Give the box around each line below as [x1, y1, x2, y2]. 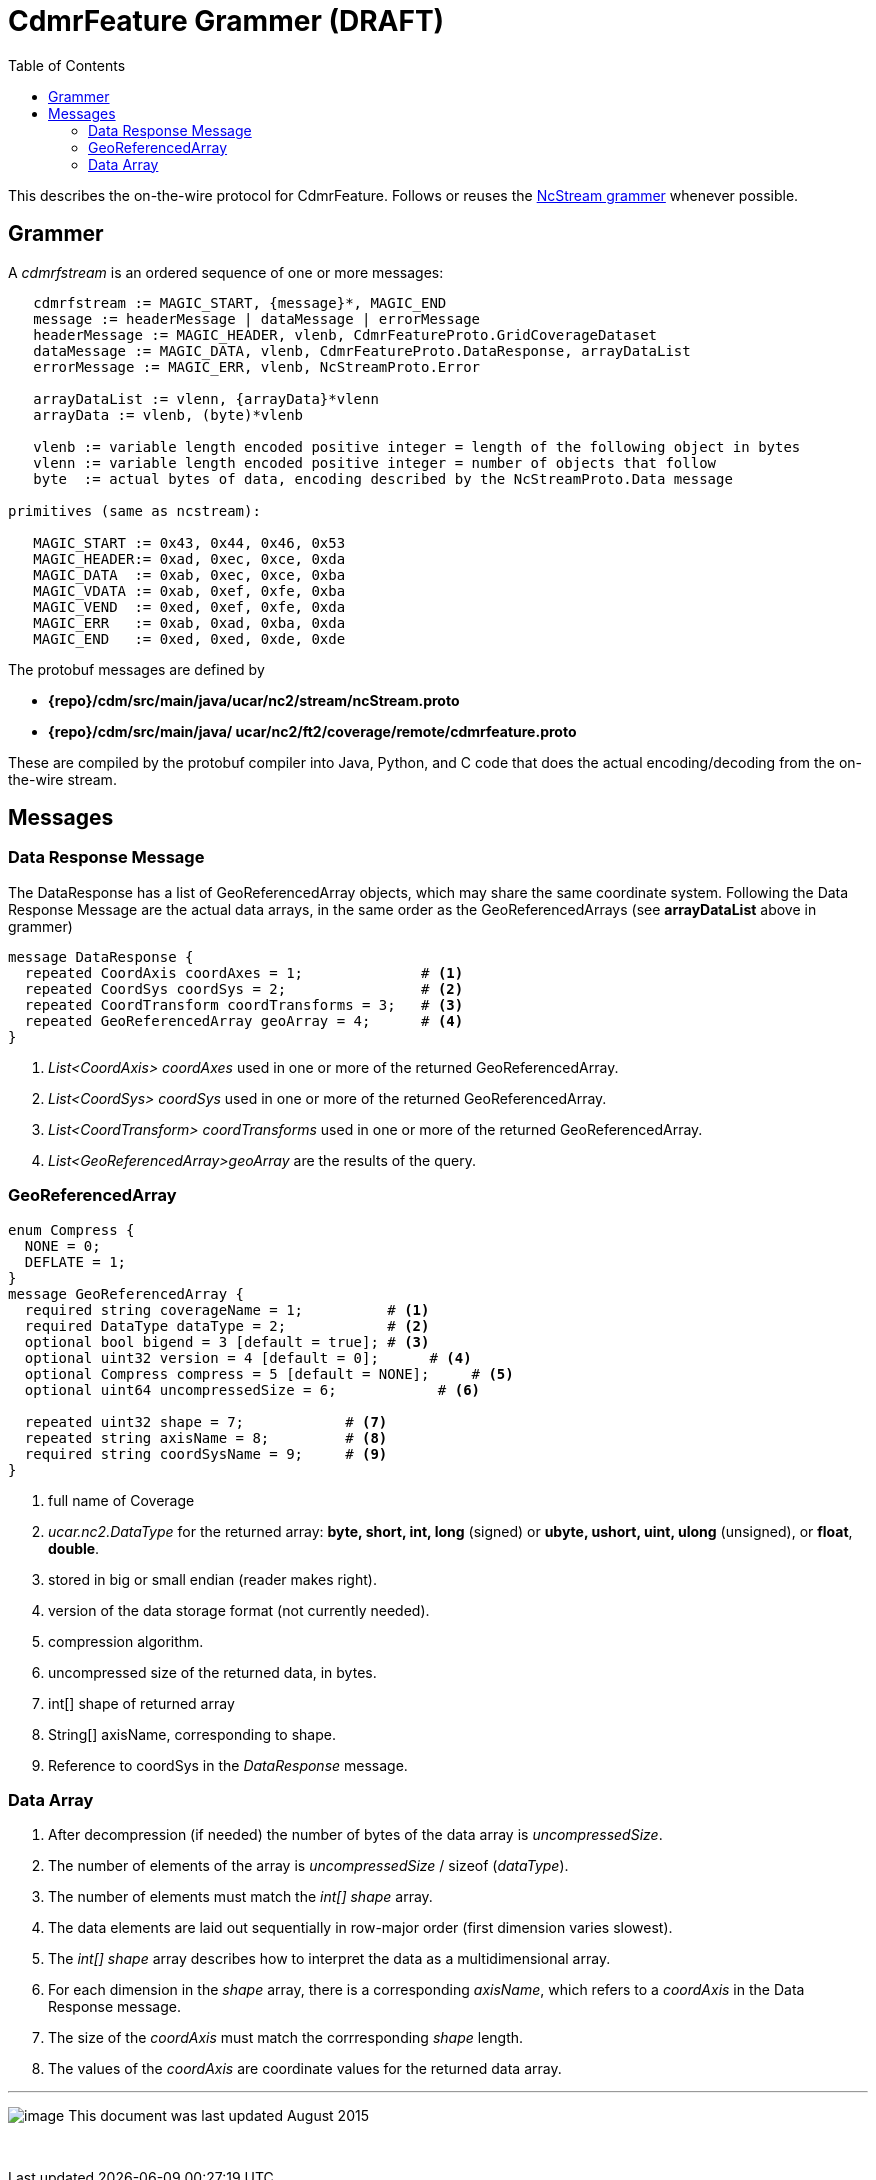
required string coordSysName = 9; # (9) [24, 1445, 388, 1462]
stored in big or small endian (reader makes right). [48, 1570, 377, 1588]
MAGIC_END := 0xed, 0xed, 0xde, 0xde [33, 630, 346, 647]
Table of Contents [8, 56, 126, 74]
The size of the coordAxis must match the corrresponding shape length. [48, 2029, 524, 2047]
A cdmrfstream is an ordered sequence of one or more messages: [8, 263, 444, 281]
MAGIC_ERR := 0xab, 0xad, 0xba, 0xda [33, 614, 346, 631]
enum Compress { [8, 1221, 135, 1238]
